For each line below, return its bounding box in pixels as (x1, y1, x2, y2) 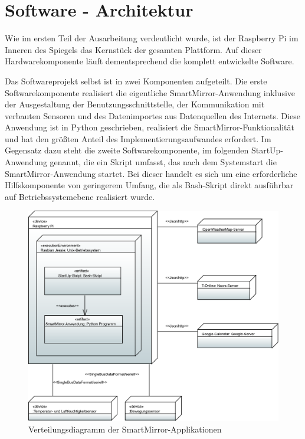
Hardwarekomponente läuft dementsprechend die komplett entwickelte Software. (5, 55, 294, 67)
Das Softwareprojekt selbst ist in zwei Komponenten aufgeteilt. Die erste (5, 74, 267, 87)
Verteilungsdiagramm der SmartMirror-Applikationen (28, 422, 222, 435)
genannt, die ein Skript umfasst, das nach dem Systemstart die (50, 156, 277, 168)
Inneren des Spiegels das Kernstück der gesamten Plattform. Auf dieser (5, 43, 262, 55)
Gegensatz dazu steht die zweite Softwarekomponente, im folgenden (5, 144, 249, 156)
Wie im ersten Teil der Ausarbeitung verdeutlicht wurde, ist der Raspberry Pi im (5, 32, 299, 44)
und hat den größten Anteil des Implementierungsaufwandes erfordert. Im (5, 132, 271, 145)
